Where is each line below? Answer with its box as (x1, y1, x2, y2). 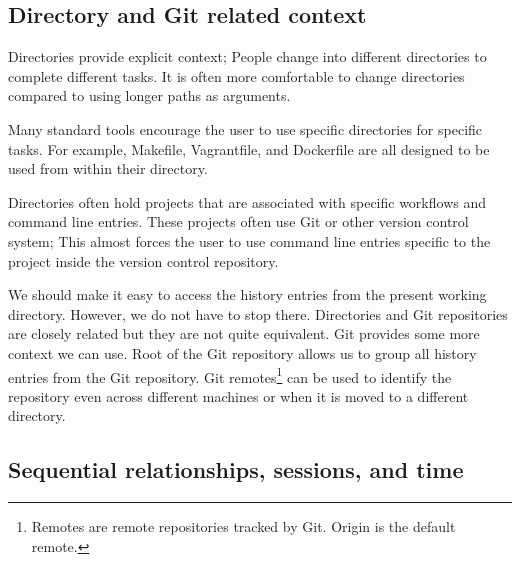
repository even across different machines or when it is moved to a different (8, 385, 469, 406)
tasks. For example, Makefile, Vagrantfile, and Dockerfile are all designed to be (8, 138, 490, 159)
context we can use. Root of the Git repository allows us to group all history (8, 342, 477, 363)
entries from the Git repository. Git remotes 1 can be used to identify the (8, 363, 452, 387)
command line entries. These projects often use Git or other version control (8, 211, 469, 232)
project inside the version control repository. (8, 250, 279, 271)
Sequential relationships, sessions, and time (8, 454, 464, 485)
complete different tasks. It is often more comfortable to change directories (8, 65, 465, 86)
